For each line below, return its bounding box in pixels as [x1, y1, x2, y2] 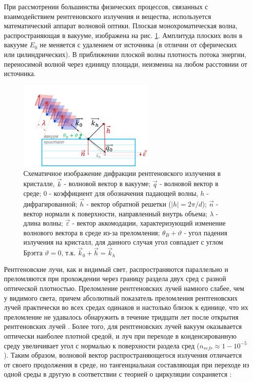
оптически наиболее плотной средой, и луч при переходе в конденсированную [4, 330, 237, 341]
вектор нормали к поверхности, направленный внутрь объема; [23, 208, 208, 218]
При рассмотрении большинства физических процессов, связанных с [4, 1, 208, 11]
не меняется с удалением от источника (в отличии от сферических [39, 39, 237, 50]
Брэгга [23, 248, 43, 258]
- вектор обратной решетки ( [86, 199, 172, 209]
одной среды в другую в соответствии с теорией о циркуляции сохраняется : [4, 369, 232, 379]
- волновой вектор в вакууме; [64, 178, 151, 189]
